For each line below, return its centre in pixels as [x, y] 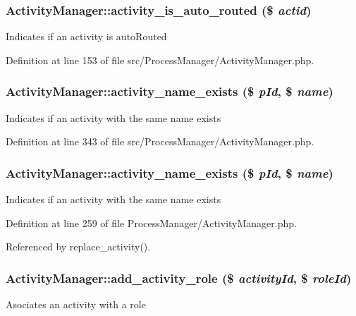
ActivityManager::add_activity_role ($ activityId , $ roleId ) [179, 278]
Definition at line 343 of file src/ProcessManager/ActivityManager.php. [160, 141]
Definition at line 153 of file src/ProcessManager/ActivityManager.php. [160, 60]
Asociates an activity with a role [76, 304]
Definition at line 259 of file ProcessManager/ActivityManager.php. [151, 223]
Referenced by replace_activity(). [78, 247]
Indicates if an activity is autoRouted [86, 36]
